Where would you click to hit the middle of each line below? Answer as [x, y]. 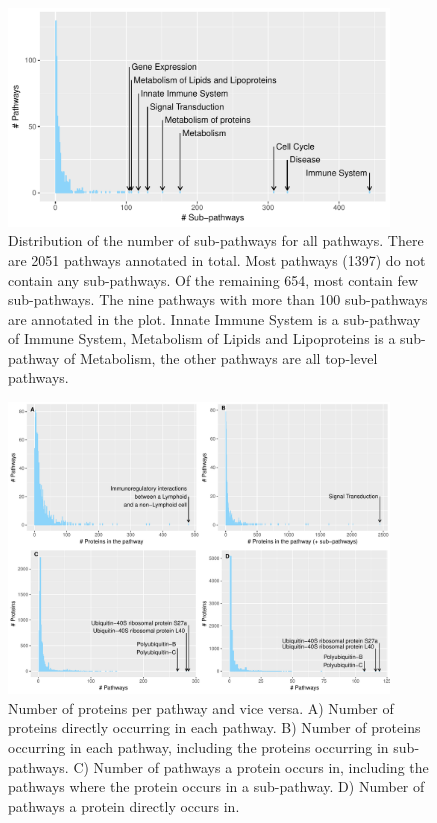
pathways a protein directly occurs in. [124, 805]
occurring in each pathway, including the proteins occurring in [198, 747]
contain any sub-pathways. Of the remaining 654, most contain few [213, 279]
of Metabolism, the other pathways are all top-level [220, 357]
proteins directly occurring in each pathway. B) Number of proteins [214, 727]
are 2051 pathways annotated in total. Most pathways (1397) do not [217, 259]
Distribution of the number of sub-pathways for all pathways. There [216, 240]
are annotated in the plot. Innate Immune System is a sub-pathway [214, 318]
